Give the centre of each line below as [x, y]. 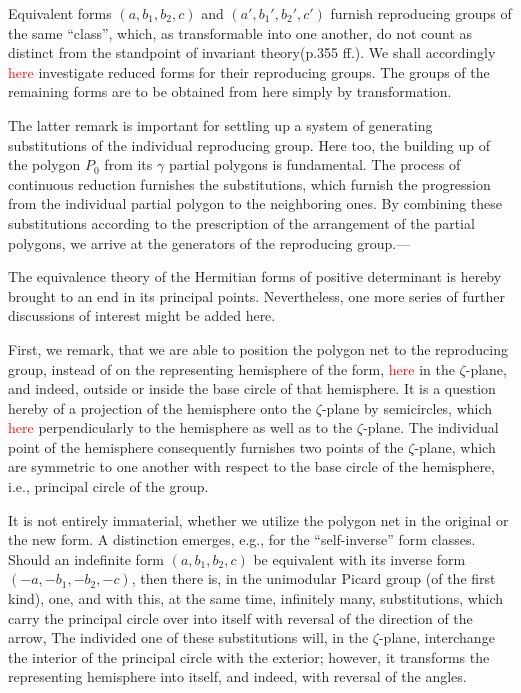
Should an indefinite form [86, 558]
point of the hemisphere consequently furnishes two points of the [206, 446]
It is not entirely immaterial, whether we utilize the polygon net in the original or [258, 519]
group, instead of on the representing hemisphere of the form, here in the [231, 368]
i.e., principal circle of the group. [108, 486]
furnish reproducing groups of [421, 13]
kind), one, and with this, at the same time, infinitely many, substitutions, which [256, 598]
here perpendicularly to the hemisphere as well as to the [180, 427]
